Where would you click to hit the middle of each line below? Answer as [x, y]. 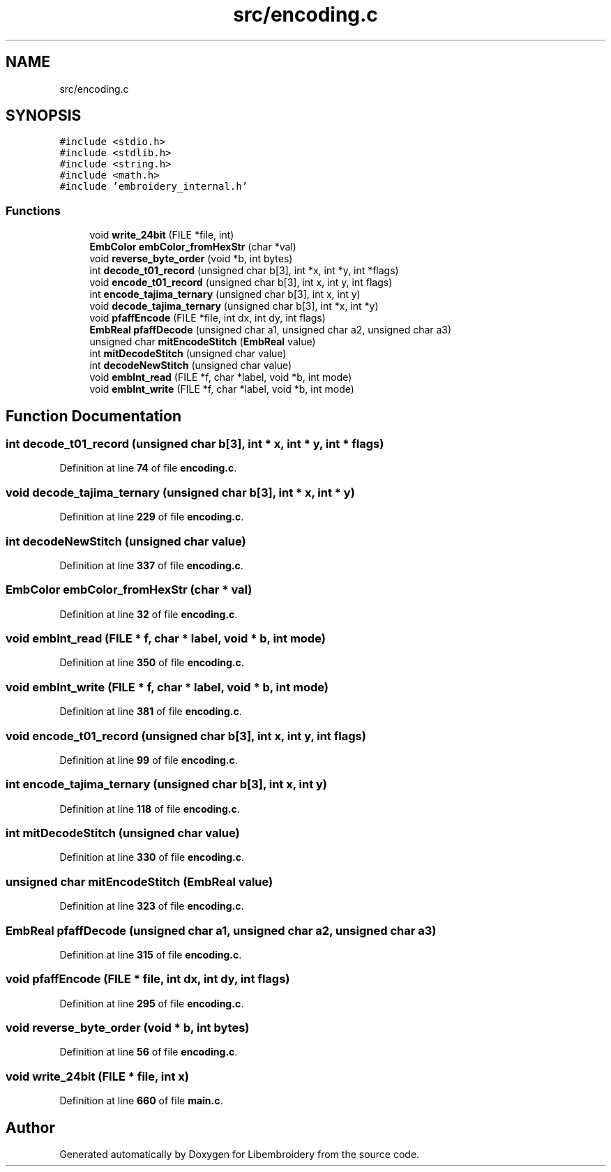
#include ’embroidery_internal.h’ [154, 187]
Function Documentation [93, 416]
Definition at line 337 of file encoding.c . [151, 565]
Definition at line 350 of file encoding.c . [152, 663]
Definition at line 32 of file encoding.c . [149, 614]
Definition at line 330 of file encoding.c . [152, 857]
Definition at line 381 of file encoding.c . [151, 712]
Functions [33, 210]
